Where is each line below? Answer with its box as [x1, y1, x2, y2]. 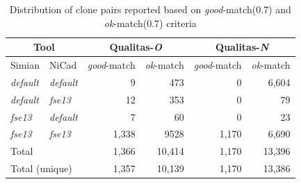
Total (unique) [10, 161, 72, 176]
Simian [10, 58, 40, 72]
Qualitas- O [109, 40, 163, 54]
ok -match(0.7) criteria [104, 15, 197, 30]
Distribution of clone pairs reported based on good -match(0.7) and [9, 2, 291, 16]
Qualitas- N [215, 40, 269, 54]
